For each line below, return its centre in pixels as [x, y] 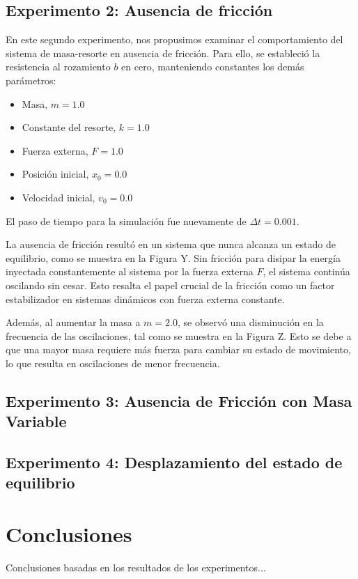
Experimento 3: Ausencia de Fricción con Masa [179, 400]
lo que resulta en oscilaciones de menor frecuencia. [113, 363]
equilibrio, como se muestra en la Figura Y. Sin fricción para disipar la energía [173, 257]
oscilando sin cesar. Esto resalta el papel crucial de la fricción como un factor [170, 285]
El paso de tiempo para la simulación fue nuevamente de [126, 221]
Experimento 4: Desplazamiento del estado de [174, 462]
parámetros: [31, 80]
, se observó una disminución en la [250, 322]
